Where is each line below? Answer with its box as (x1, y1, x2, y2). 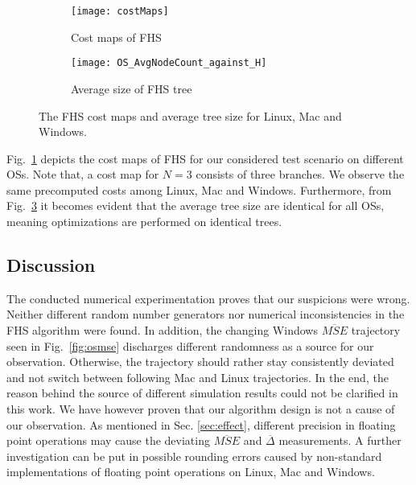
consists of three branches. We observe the (196, 166, 405, 183)
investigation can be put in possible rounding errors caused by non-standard (6, 447, 382, 464)
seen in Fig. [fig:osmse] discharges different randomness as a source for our (6, 337, 374, 354)
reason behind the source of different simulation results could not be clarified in (6, 384, 398, 401)
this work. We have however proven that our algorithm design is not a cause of (6, 401, 395, 417)
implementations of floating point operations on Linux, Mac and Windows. (6, 463, 375, 480)
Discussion (6, 253, 96, 277)
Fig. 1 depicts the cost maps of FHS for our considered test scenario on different (6, 150, 404, 166)
